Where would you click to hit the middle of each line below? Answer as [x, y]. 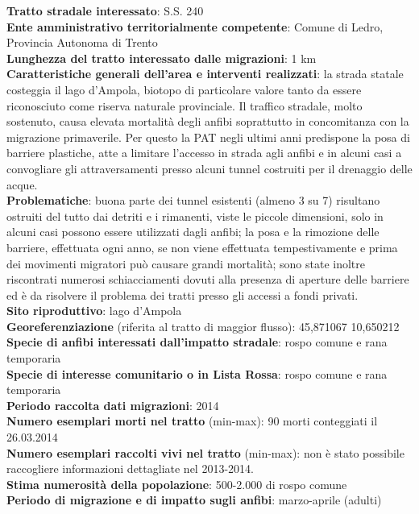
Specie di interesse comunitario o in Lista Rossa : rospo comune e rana [197, 373]
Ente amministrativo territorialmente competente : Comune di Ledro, [195, 26]
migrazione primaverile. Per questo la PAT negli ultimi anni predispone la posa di [208, 137]
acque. [22, 184]
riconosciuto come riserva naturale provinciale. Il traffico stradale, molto [185, 105]
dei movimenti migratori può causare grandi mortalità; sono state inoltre [186, 263]
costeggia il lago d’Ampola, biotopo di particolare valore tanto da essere [184, 89]
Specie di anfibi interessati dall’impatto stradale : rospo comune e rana [197, 342]
